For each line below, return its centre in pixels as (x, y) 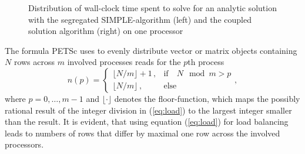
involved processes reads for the (124, 62)
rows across (34, 62)
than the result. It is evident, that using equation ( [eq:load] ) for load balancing (147, 122)
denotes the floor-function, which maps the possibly (207, 98)
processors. (24, 144)
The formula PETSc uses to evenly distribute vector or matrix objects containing (151, 50)
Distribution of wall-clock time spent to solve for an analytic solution (152, 8)
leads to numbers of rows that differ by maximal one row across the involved (143, 133)
